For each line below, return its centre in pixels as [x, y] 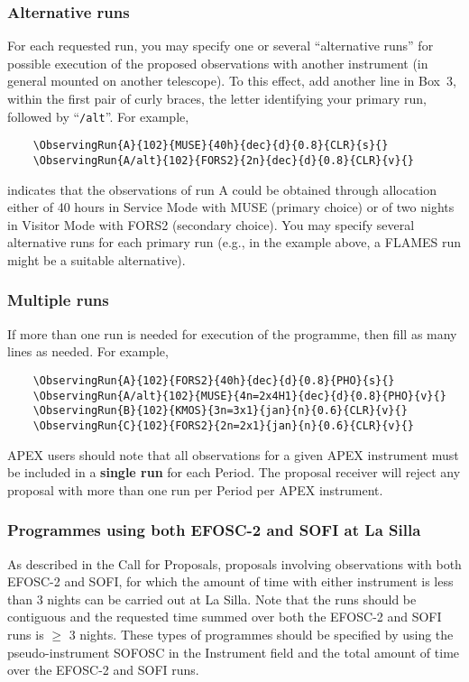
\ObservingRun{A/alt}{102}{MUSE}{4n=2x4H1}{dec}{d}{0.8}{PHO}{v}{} [239, 396]
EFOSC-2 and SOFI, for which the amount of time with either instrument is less [230, 581]
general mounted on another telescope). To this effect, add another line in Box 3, [232, 81]
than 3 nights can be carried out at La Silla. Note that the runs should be [212, 599]
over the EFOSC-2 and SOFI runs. [103, 670]
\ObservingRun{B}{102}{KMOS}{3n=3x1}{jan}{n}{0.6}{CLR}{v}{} [220, 411]
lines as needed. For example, [88, 351]
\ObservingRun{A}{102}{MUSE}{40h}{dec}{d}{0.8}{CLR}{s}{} [211, 146]
